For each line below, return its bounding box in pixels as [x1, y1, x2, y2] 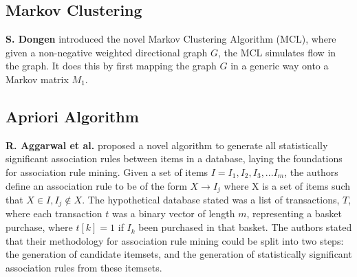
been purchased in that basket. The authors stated [138, 220, 352, 234]
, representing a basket [246, 206, 342, 221]
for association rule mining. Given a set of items [6, 164, 208, 179]
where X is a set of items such [224, 178, 351, 192]
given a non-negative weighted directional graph [6, 45, 208, 59]
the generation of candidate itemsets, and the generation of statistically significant [6, 247, 352, 261]
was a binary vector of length [111, 206, 235, 221]
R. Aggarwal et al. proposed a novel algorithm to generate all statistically [6, 137, 328, 152]
